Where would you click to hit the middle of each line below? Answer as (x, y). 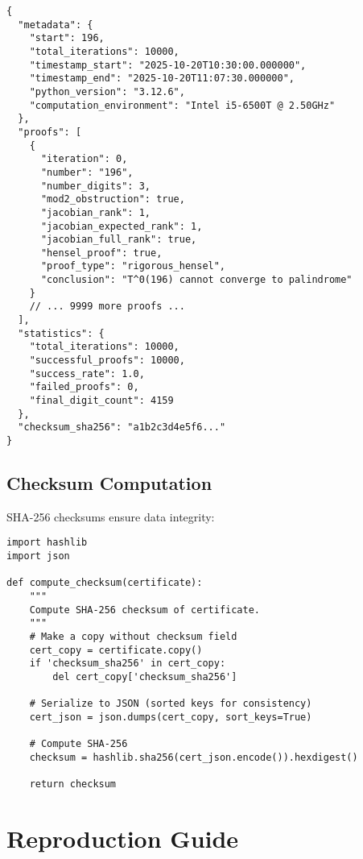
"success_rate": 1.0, (87, 373)
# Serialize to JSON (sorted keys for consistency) (171, 704)
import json (38, 556)
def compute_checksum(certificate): (105, 583)
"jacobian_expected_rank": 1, (122, 226)
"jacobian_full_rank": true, (119, 240)
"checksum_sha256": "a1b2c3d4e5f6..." (122, 427)
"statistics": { (61, 333)
